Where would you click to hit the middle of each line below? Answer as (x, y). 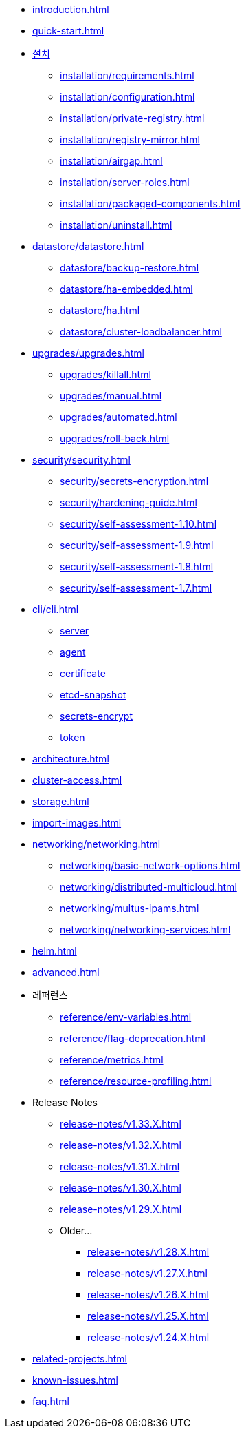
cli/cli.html (56, 609)
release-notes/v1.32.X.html (121, 1145)
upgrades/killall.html (105, 374)
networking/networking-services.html (145, 929)
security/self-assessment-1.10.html (138, 524)
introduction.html (71, 9)
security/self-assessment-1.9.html (137, 545)
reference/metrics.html (112, 1060)
